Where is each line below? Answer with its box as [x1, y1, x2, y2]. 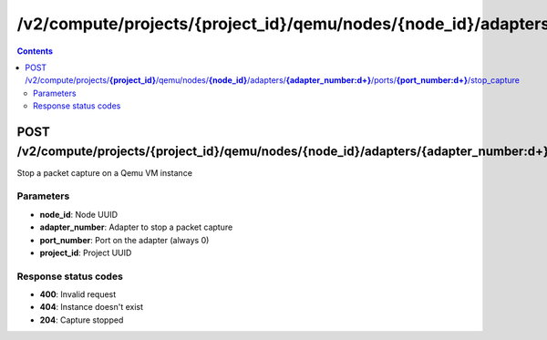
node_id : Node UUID [39, 209, 119, 220]
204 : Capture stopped [39, 314, 124, 325]
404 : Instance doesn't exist [39, 302, 144, 313]
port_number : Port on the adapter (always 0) [39, 234, 210, 245]
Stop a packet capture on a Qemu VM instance [16, 167, 193, 178]
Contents [16, 46, 54, 57]
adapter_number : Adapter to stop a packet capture [39, 222, 233, 232]
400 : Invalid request [39, 289, 117, 300]
